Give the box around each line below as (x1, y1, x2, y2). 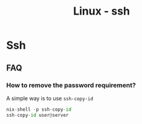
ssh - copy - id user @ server (6, 112, 69, 118)
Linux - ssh (73, 4, 130, 18)
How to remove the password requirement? (6, 81, 136, 89)
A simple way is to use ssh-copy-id (6, 94, 94, 102)
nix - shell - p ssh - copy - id (6, 106, 71, 112)
